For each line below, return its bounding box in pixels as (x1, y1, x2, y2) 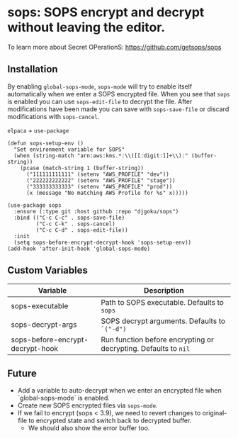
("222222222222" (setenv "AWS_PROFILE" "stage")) (25, 176, 176, 184)
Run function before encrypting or (101, 335, 214, 344)
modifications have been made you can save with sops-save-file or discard (7, 104, 229, 113)
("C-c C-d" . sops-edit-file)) (35, 226, 129, 234)
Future (7, 367, 38, 379)
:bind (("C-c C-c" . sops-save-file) (13, 214, 125, 221)
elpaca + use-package (7, 125, 69, 135)
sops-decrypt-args (11, 320, 77, 330)
